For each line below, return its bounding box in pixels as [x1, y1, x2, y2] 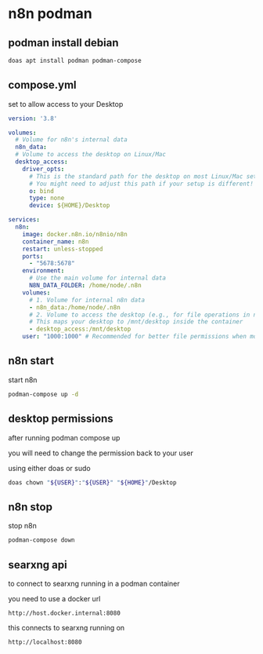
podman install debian [8, 36, 119, 49]
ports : [22, 252, 44, 260]
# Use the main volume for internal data [28, 274, 167, 283]
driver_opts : [22, 165, 65, 173]
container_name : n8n [22, 237, 89, 246]
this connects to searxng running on [8, 623, 125, 632]
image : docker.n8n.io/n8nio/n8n [22, 230, 128, 238]
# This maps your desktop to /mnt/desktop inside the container [28, 318, 243, 326]
